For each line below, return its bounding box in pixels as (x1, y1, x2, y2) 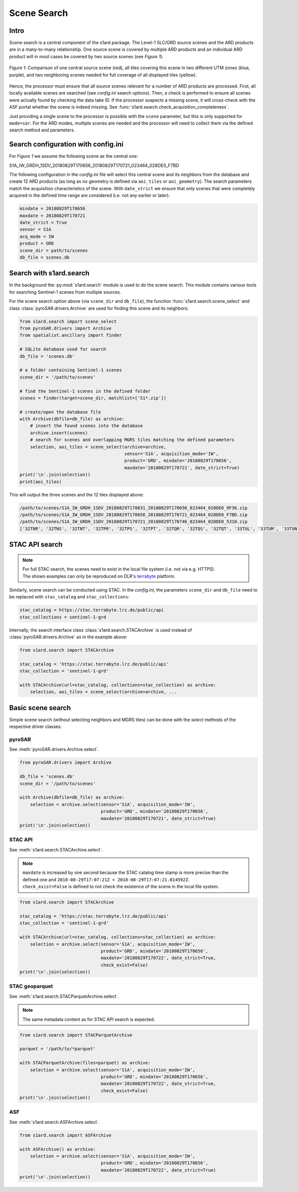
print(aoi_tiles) (19, 478, 62, 484)
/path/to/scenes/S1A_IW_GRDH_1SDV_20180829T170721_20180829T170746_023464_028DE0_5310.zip (19, 519, 248, 525)
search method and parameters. (9, 127, 75, 133)
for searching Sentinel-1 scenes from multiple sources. (9, 289, 121, 295)
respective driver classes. (9, 723, 62, 729)
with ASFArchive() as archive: (19, 1146, 96, 1152)
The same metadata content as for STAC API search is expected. (22, 1016, 155, 1022)
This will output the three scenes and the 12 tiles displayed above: (9, 491, 144, 497)
